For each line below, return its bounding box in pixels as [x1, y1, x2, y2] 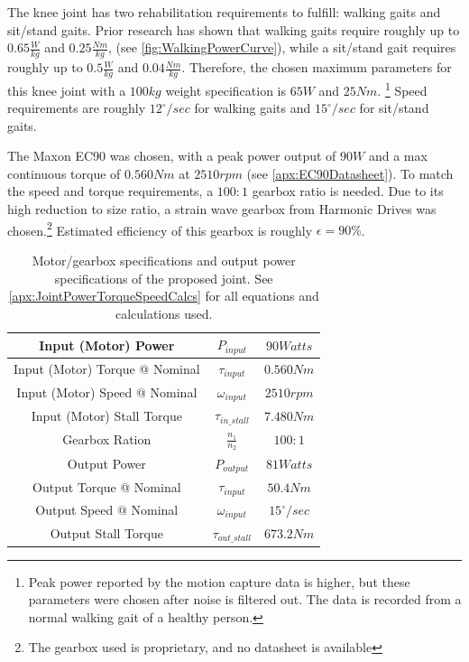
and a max [368, 146, 428, 165]
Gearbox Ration [62, 430, 152, 449]
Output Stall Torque [50, 524, 163, 543]
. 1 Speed [377, 78, 428, 99]
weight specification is [165, 80, 286, 99]
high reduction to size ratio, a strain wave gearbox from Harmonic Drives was [7, 200, 437, 219]
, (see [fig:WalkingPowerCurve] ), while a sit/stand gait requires [108, 38, 456, 57]
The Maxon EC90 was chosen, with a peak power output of [7, 146, 336, 165]
